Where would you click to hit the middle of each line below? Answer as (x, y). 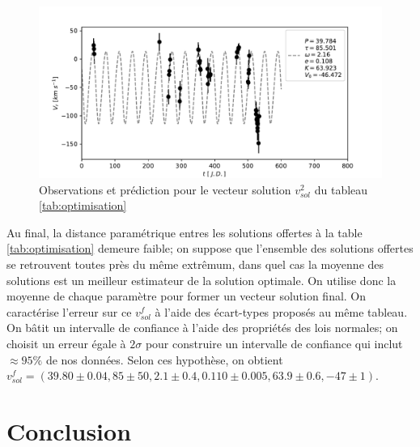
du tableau (341, 189)
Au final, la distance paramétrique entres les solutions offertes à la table (185, 232)
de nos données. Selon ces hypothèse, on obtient (164, 359)
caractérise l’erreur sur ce (69, 311)
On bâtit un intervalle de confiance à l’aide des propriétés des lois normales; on (202, 328)
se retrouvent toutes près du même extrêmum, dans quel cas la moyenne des (195, 264)
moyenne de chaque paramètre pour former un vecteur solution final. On (187, 296)
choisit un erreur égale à (66, 343)
